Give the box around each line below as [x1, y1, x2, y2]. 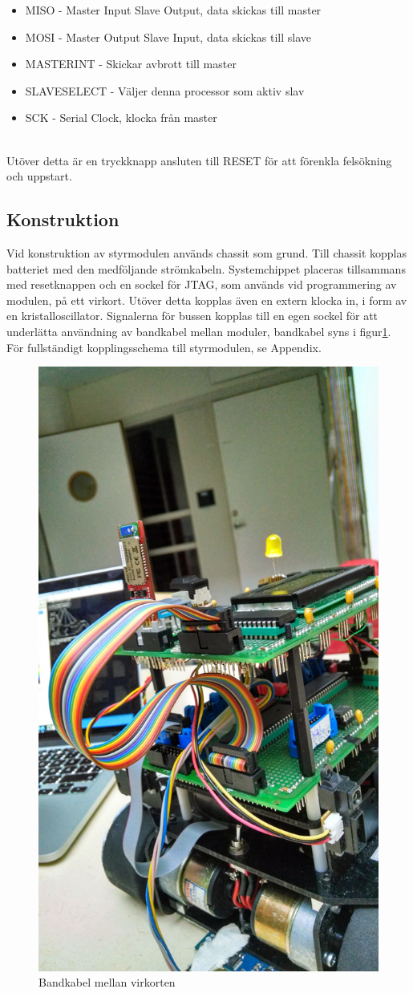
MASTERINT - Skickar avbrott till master [25, 55, 237, 72]
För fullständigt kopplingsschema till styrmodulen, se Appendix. [6, 338, 322, 355]
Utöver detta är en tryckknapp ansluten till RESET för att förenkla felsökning [6, 152, 392, 168]
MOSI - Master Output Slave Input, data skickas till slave [25, 28, 311, 45]
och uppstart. [6, 168, 72, 184]
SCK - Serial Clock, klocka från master [25, 109, 217, 126]
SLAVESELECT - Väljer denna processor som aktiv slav [25, 82, 305, 99]
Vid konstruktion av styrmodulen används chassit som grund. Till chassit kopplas [6, 244, 407, 261]
